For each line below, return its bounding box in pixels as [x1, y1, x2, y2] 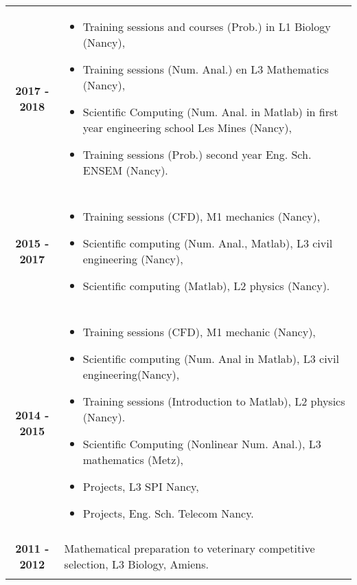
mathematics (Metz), [82, 452, 184, 467]
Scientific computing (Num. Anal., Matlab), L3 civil [82, 235, 333, 251]
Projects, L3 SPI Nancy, [82, 478, 199, 494]
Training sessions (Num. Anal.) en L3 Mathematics [82, 61, 329, 77]
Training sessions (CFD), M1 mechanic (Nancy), [82, 324, 316, 340]
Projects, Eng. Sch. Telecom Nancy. [82, 505, 254, 521]
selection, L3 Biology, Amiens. [64, 556, 209, 572]
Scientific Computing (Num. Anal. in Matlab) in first [82, 104, 338, 120]
